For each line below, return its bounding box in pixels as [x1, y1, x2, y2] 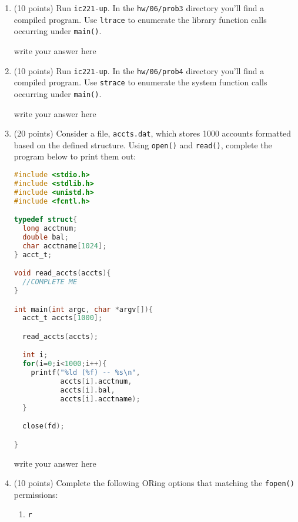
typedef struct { [14, 215, 78, 224]
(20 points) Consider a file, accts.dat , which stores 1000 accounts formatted [14, 127, 292, 139]
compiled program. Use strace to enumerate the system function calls [14, 76, 267, 88]
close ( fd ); [22, 422, 65, 431]
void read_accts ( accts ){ [14, 269, 111, 278]
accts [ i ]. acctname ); [60, 394, 140, 403]
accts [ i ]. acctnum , [60, 377, 132, 386]
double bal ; [22, 232, 69, 241]
